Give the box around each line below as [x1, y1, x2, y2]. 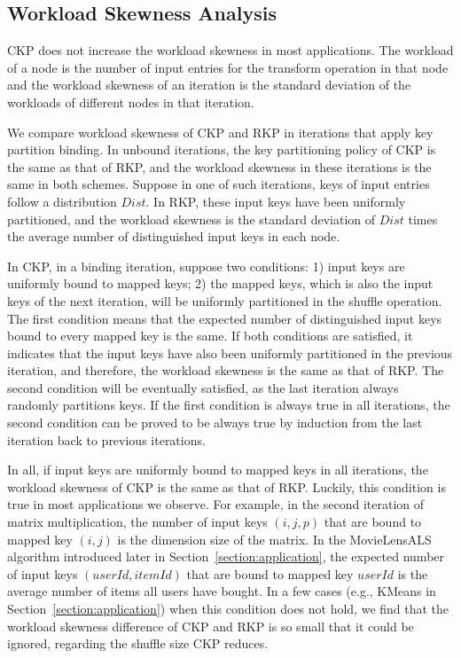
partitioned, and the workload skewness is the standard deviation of [7, 209, 376, 228]
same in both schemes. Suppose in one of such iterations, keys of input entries [7, 175, 430, 193]
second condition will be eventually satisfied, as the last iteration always [7, 378, 399, 396]
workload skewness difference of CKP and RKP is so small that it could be [7, 616, 414, 635]
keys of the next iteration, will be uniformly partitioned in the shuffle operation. [7, 291, 442, 309]
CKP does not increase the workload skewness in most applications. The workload [7, 41, 454, 59]
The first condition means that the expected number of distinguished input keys [7, 309, 442, 327]
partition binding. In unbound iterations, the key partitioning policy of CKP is [7, 140, 436, 159]
